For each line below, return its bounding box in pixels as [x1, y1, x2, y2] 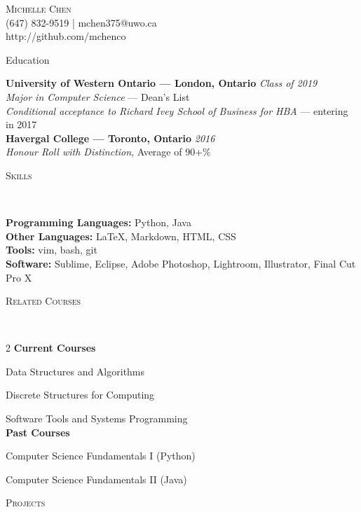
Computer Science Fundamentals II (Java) [6, 471, 187, 486]
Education [6, 52, 50, 67]
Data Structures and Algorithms [6, 364, 145, 378]
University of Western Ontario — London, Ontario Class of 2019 [6, 76, 318, 90]
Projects [6, 495, 46, 510]
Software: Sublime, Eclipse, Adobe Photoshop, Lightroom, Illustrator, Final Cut [6, 256, 356, 270]
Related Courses [6, 293, 81, 308]
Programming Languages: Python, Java [6, 215, 191, 230]
